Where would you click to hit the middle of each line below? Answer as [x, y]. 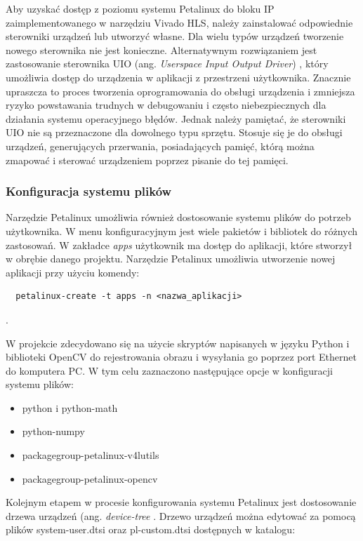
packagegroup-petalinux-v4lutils [91, 455]
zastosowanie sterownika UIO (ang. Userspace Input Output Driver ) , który [167, 64]
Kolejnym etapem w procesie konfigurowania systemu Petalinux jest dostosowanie [181, 502]
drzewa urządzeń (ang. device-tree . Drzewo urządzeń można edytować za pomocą [181, 515]
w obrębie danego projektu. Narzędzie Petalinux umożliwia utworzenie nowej [171, 259]
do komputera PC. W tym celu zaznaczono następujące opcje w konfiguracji [169, 370]
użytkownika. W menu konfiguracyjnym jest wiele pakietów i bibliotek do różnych [182, 231]
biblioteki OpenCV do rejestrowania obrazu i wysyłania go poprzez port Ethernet [181, 357]
